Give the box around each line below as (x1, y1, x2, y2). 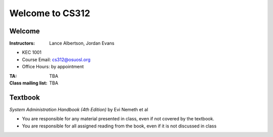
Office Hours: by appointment (22, 64, 84, 70)
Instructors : (9, 40, 35, 47)
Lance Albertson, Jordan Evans (49, 40, 115, 47)
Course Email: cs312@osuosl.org (22, 56, 91, 63)
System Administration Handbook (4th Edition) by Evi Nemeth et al (9, 106, 149, 112)
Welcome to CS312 (9, 8, 90, 19)
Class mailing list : (9, 80, 48, 86)
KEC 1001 (22, 50, 42, 56)
